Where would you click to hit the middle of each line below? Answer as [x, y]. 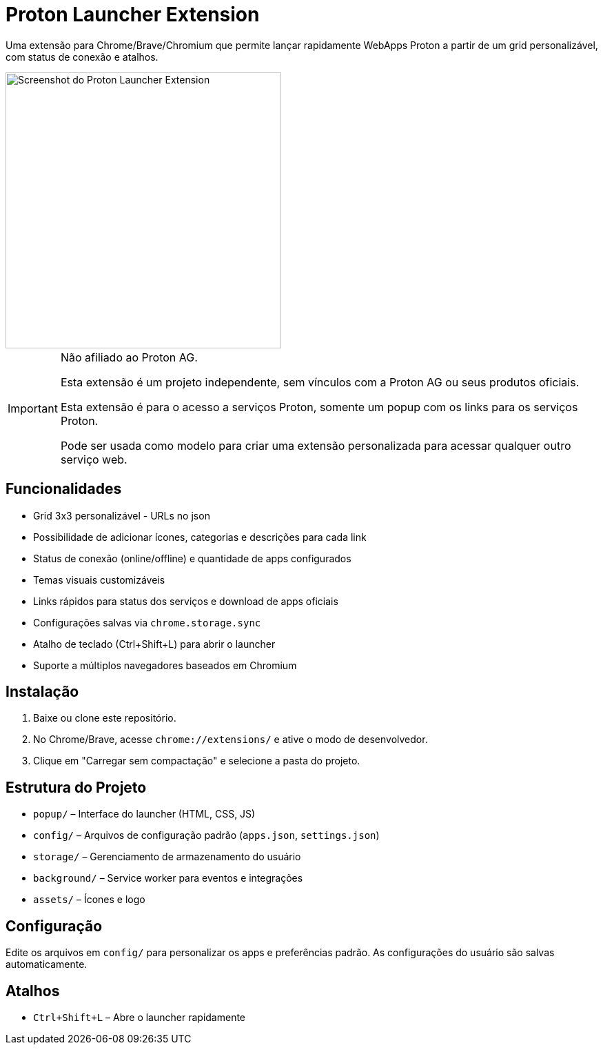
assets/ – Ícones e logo [89, 900]
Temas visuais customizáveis [99, 580]
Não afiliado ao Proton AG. [129, 357]
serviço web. [94, 459]
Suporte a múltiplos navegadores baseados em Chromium [165, 665]
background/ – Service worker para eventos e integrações [168, 878]
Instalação [42, 692]
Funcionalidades [64, 489]
